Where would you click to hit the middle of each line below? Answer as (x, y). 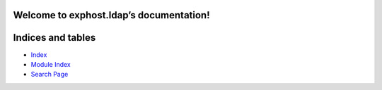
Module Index (51, 64)
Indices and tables (54, 38)
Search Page (50, 75)
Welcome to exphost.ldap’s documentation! (111, 15)
